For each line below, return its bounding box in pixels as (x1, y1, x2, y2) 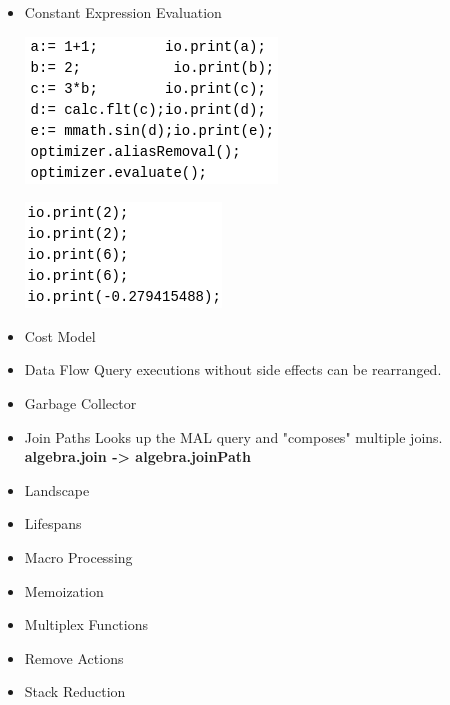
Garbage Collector (24, 392, 137, 413)
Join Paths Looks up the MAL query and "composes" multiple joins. (24, 426, 443, 447)
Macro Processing (24, 546, 133, 567)
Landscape (24, 479, 90, 500)
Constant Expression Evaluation (24, 2, 222, 22)
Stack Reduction (24, 681, 126, 702)
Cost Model (24, 325, 96, 346)
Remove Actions (24, 647, 124, 668)
